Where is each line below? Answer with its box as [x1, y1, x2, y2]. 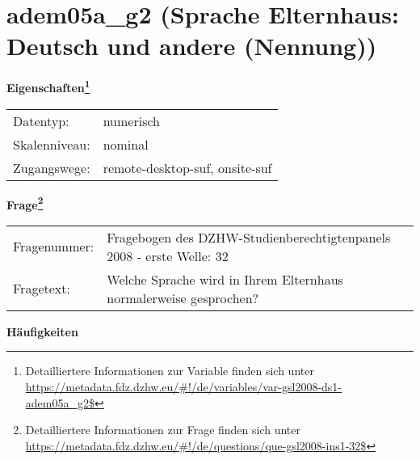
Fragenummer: [13, 237, 94, 256]
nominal [103, 134, 149, 154]
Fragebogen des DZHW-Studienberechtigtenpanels [107, 227, 391, 247]
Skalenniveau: [13, 134, 90, 154]
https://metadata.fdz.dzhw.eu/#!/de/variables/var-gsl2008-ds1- [25, 378, 342, 395]
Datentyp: [13, 111, 69, 130]
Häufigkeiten [6, 323, 78, 340]
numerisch [103, 111, 160, 130]
